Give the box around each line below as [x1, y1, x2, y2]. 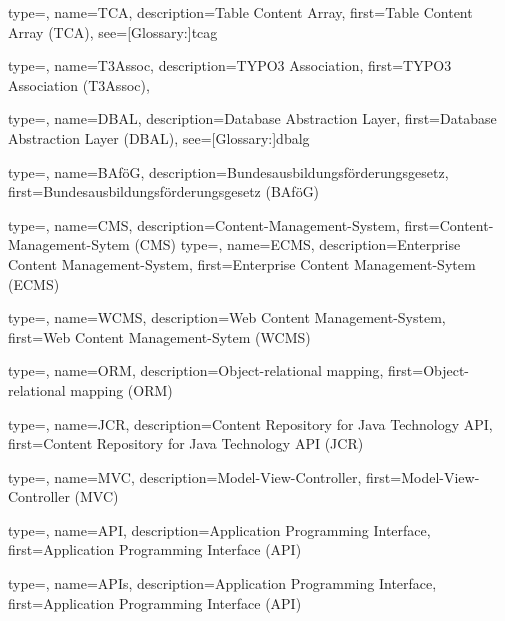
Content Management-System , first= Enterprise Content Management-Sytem [8, 253, 476, 274]
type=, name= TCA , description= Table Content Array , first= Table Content [8, 2, 473, 22]
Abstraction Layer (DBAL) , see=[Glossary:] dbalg [8, 127, 310, 148]
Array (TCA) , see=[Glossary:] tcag [8, 21, 218, 42]
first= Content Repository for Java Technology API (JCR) [8, 433, 364, 454]
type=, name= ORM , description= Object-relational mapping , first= [8, 360, 424, 381]
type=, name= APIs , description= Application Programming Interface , [8, 573, 437, 594]
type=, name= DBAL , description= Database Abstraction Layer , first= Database [8, 108, 497, 129]
